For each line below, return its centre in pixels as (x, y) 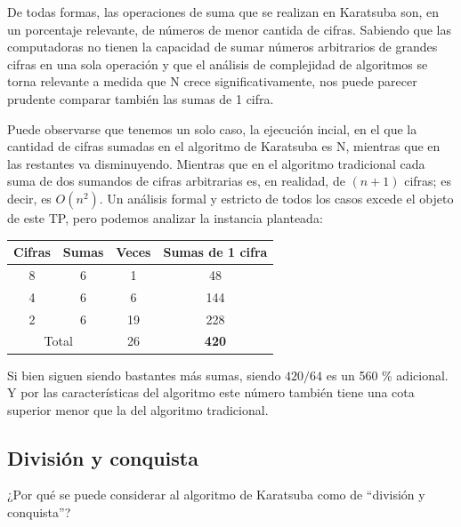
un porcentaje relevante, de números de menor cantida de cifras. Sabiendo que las (229, 29)
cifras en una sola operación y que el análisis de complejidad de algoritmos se (218, 64)
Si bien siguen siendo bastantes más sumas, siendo (144, 375)
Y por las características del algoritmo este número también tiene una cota (211, 392)
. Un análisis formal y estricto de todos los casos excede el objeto (276, 198)
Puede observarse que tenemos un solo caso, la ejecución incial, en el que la (212, 128)
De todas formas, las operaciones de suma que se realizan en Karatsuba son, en (223, 12)
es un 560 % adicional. (387, 375)
